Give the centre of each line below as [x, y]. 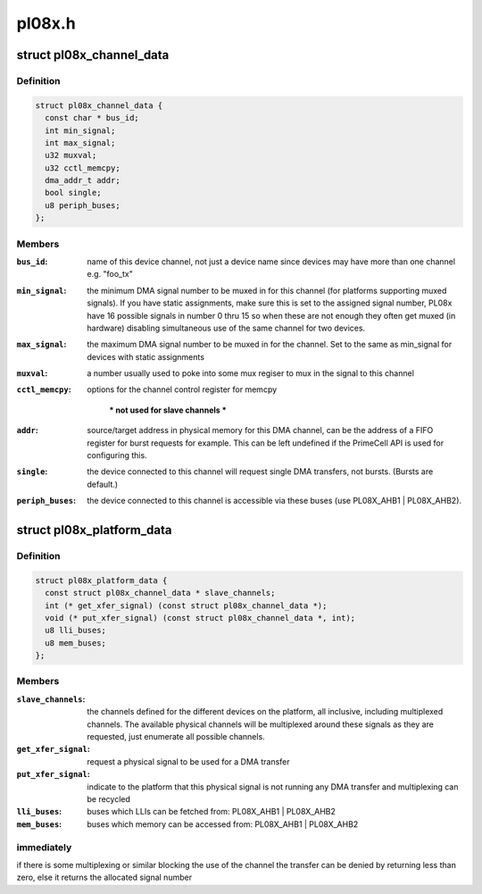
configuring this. [117, 455]
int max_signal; [80, 142]
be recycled [109, 798]
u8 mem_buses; [76, 643]
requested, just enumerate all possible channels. [176, 737]
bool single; [73, 193]
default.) [103, 484]
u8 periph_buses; [83, 205]
